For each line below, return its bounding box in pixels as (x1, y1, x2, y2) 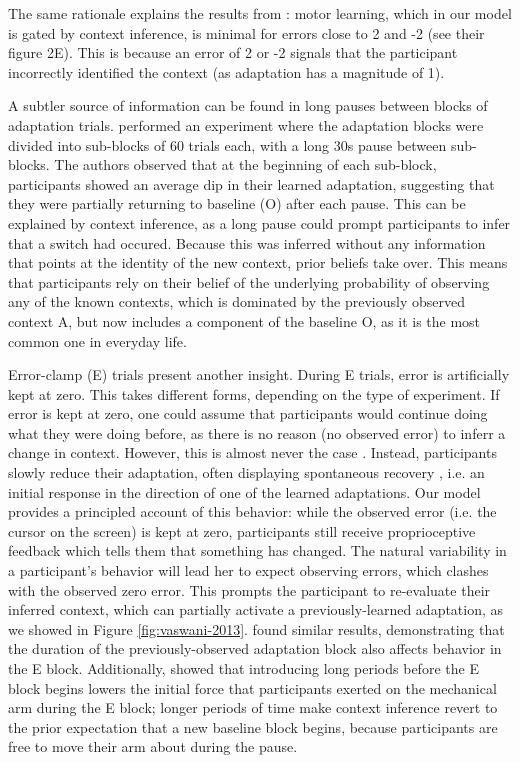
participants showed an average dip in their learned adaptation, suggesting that (8, 173, 495, 194)
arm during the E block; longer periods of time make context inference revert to (8, 697, 498, 718)
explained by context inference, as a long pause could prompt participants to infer (8, 212, 511, 233)
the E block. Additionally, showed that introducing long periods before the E (8, 658, 479, 678)
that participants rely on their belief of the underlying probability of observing (8, 271, 490, 292)
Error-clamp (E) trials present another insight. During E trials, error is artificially (8, 364, 510, 385)
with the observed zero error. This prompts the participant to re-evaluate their (8, 579, 491, 600)
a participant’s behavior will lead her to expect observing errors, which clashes (8, 560, 489, 581)
